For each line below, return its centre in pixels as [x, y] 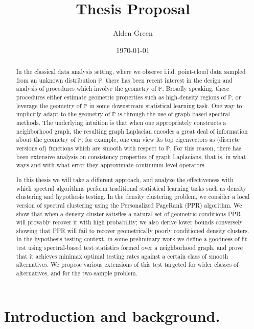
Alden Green [133, 33]
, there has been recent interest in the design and [167, 80]
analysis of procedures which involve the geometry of [86, 88]
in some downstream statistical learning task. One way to [166, 105]
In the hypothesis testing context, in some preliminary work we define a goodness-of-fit [132, 239]
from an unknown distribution [56, 80]
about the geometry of [46, 140]
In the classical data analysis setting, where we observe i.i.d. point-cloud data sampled [131, 72]
